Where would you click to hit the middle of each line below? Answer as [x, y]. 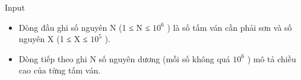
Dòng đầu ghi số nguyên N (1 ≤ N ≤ [84, 27]
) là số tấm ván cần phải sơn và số [229, 27]
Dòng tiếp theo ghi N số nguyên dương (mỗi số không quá [124, 58]
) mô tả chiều [272, 58]
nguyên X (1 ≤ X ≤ [53, 39]
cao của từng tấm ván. [60, 70]
